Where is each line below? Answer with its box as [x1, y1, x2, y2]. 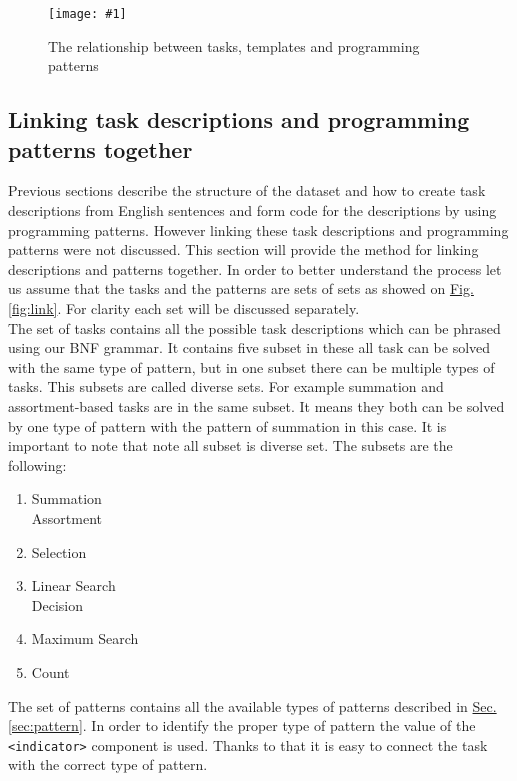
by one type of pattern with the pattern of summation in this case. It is [8, 415, 447, 436]
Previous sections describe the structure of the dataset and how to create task [8, 180, 486, 201]
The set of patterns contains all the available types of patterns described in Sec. [8, 695, 497, 716]
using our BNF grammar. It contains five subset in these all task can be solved [8, 337, 491, 358]
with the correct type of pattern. [8, 754, 208, 775]
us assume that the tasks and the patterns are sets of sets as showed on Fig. [8, 278, 474, 299]
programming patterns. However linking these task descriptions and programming [8, 219, 509, 240]
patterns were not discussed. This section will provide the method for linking [8, 239, 479, 260]
